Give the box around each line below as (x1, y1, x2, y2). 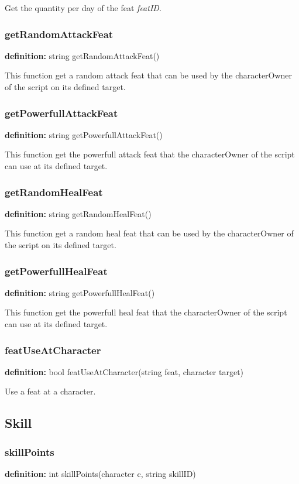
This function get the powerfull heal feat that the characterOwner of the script (5, 306, 287, 318)
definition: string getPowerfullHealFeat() (5, 286, 155, 298)
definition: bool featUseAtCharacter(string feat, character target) (5, 365, 244, 377)
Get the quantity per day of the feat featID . (5, 2, 161, 13)
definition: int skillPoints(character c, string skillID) (5, 468, 196, 479)
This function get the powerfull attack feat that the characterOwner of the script (5, 148, 295, 160)
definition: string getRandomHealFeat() (5, 207, 152, 219)
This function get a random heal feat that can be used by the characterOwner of (5, 227, 294, 239)
